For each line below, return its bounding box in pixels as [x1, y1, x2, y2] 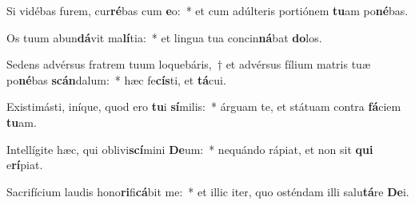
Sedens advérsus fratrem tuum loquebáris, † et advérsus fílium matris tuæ [6, 56, 370, 73]
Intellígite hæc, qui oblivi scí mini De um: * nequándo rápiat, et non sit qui [6, 140, 373, 157]
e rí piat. [6, 156, 43, 173]
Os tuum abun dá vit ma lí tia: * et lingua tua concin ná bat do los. [6, 29, 322, 45]
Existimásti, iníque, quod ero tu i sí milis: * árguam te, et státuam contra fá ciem [6, 98, 401, 115]
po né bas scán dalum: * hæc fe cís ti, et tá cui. [6, 71, 226, 88]
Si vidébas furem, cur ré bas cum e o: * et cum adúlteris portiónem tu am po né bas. [6, 2, 409, 18]
